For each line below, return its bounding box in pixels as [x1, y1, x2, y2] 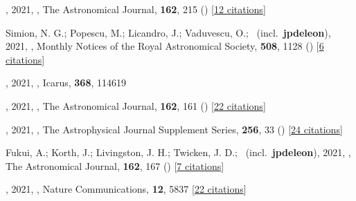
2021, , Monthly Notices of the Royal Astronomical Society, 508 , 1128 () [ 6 [6, 39, 324, 53]
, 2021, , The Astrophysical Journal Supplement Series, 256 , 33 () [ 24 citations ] [6, 122, 343, 136]
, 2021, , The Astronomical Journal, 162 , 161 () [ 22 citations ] [6, 98, 266, 113]
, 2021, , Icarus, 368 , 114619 [6, 75, 126, 90]
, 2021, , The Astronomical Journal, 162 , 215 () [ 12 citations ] [6, 2, 266, 16]
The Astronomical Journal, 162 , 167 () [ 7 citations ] [6, 158, 224, 173]
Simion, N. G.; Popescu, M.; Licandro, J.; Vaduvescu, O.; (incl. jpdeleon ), [6, 25, 331, 39]
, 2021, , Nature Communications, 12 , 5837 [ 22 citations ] [6, 182, 247, 196]
